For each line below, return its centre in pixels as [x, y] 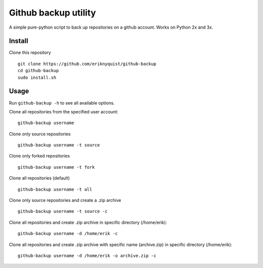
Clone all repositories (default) [39, 178]
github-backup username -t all [55, 189]
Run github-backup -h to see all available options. [62, 103]
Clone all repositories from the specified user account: [64, 111]
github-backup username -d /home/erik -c [68, 234]
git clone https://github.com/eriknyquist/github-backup [87, 64]
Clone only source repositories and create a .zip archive [65, 200]
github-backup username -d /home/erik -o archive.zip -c [87, 256]
